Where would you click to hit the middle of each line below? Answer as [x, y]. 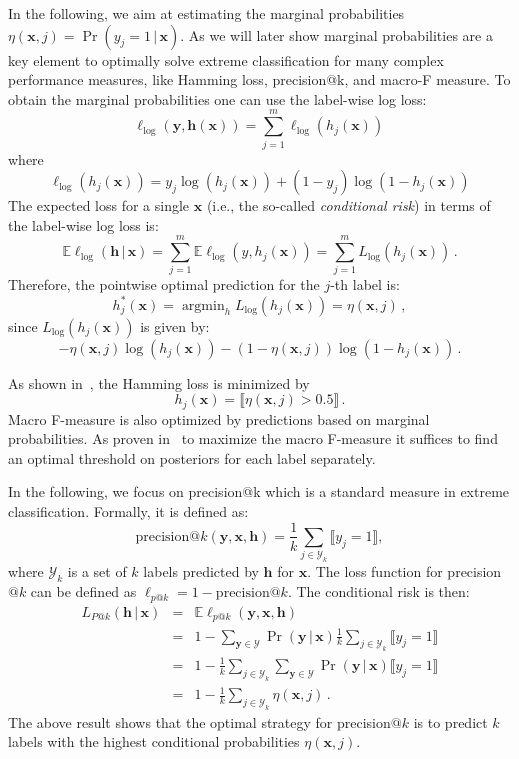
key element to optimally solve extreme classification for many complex [226, 59]
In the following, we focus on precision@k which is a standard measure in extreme [259, 491]
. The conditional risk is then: [378, 591]
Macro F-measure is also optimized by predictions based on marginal [219, 418]
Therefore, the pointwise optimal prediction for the [164, 284]
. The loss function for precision [404, 571]
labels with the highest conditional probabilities [154, 741]
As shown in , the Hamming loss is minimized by [159, 382]
